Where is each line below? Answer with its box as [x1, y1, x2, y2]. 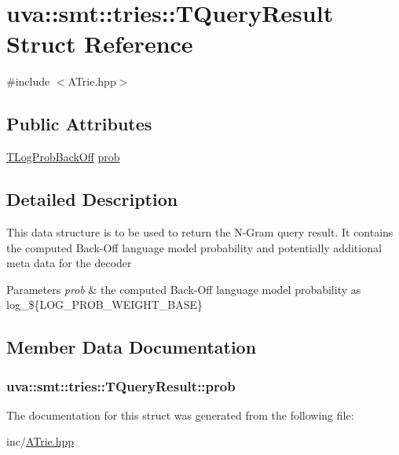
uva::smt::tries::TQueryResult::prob [6, 376, 236, 395]
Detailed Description [6, 187, 178, 211]
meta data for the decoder [6, 255, 132, 271]
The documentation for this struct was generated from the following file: [6, 406, 354, 423]
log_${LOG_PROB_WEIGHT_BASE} [6, 296, 203, 313]
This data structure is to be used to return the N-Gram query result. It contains [6, 223, 394, 240]
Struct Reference [6, 28, 193, 60]
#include [6, 73, 50, 90]
